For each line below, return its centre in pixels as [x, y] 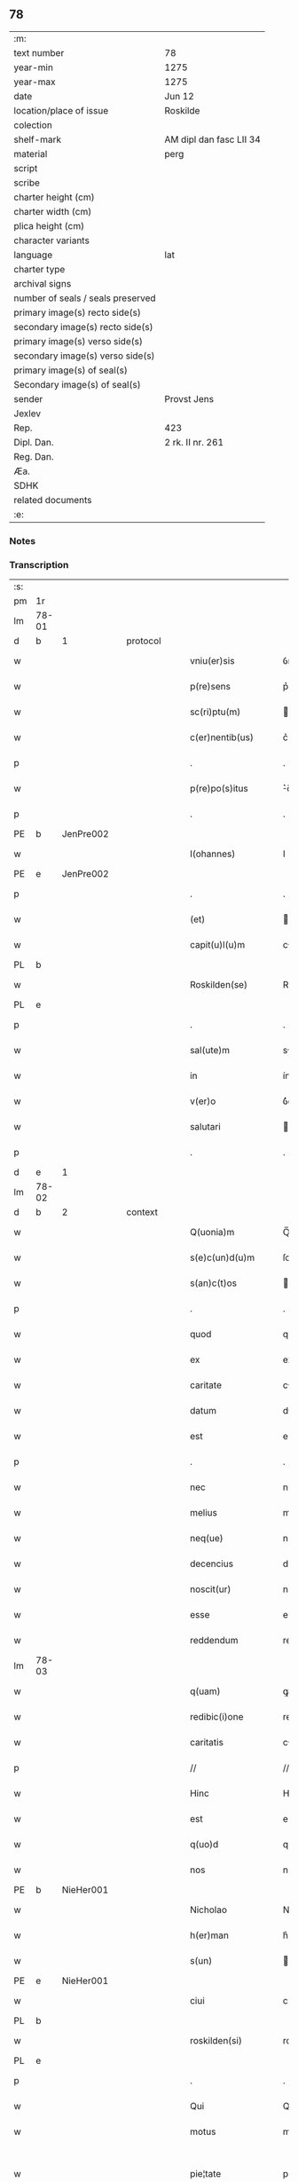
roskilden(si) [216, 2041]
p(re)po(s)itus [219, 789]
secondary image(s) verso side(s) [84, 356]
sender [28, 398]
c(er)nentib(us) [222, 737]
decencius [211, 1564]
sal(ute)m [210, 1051]
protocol [144, 641]
